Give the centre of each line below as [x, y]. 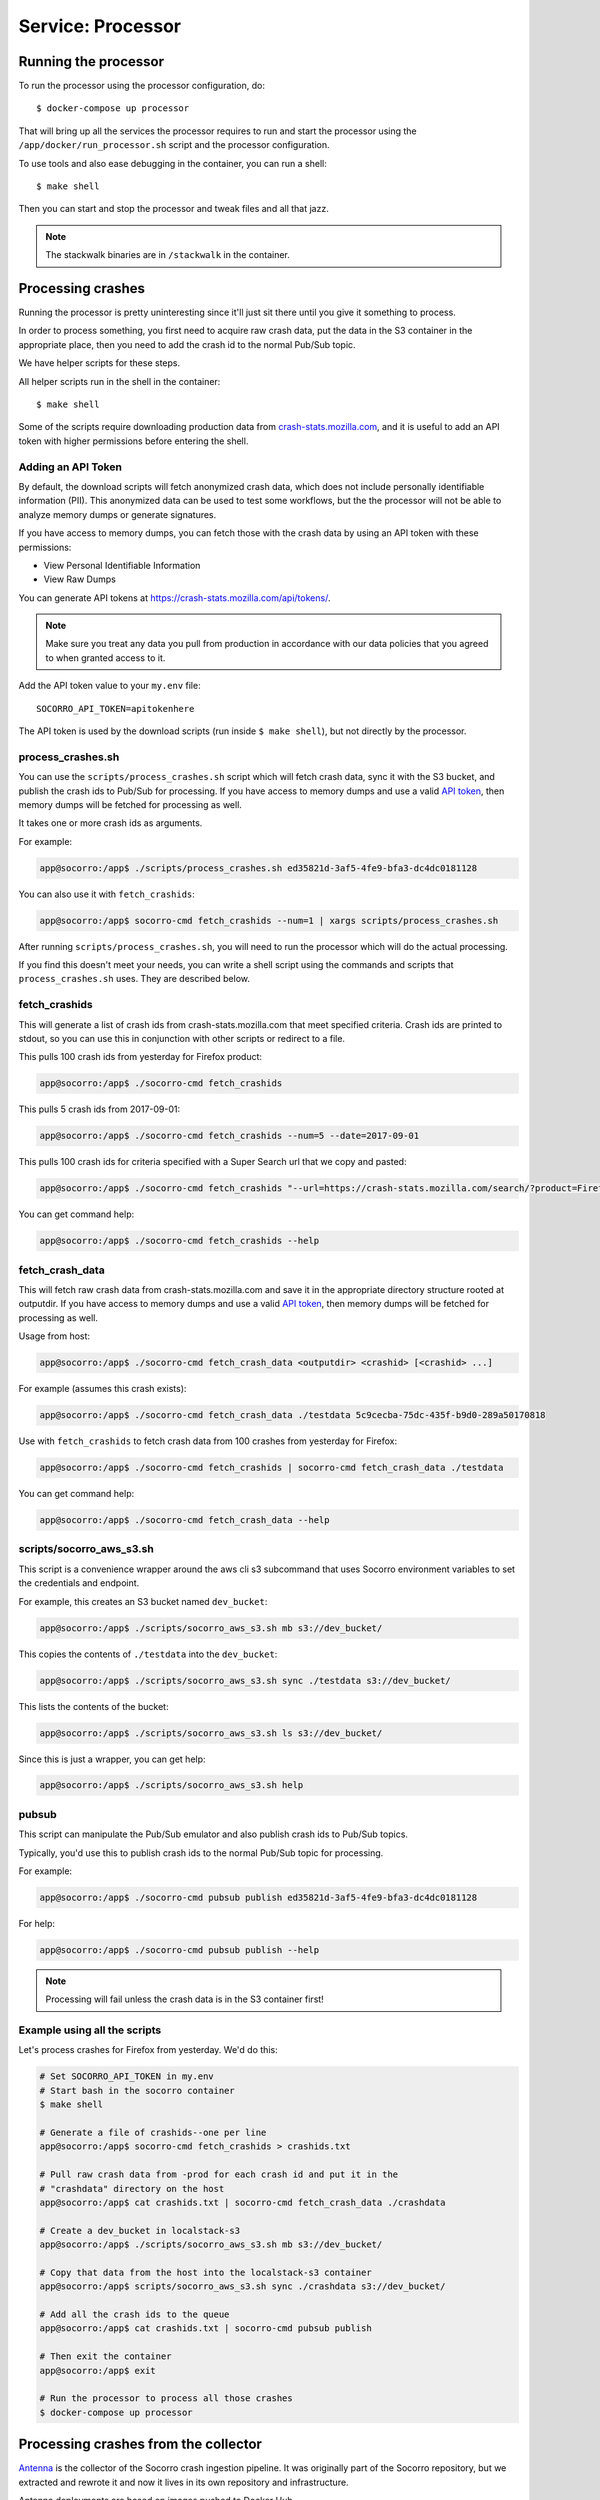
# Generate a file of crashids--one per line [153, 2133]
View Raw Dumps [80, 579]
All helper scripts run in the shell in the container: [119, 381]
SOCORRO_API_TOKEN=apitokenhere [115, 708]
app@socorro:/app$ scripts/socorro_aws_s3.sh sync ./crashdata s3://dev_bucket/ [242, 2286]
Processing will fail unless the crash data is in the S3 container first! [184, 1999]
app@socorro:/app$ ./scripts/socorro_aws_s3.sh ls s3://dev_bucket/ [211, 1733]
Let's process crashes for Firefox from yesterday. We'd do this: [148, 2050]
